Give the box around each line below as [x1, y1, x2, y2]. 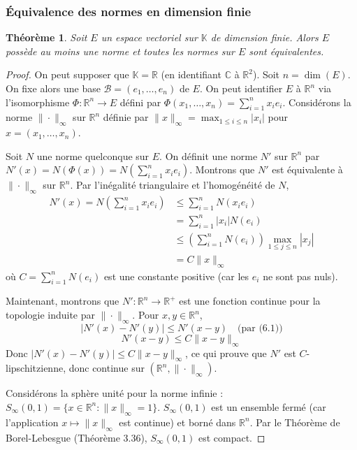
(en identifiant [161, 67, 221, 82]
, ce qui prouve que [185, 345, 267, 360]
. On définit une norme [159, 148, 258, 163]
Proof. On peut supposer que [6, 67, 129, 82]
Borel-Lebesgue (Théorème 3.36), [6, 430, 147, 444]
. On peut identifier [199, 81, 283, 95]
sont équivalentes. [249, 43, 324, 58]
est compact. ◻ [198, 430, 265, 444]
